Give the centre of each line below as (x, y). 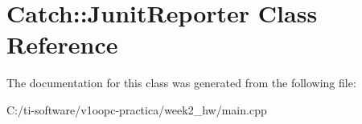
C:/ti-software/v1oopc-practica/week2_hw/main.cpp (137, 109)
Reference (62, 44)
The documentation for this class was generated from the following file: (181, 83)
